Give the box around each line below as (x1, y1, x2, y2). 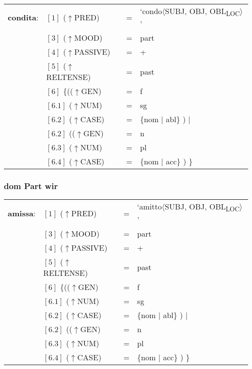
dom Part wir (4, 180, 58, 192)
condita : (8, 12, 39, 23)
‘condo (140, 5, 162, 16)
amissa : (8, 207, 36, 219)
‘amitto (137, 201, 162, 212)
